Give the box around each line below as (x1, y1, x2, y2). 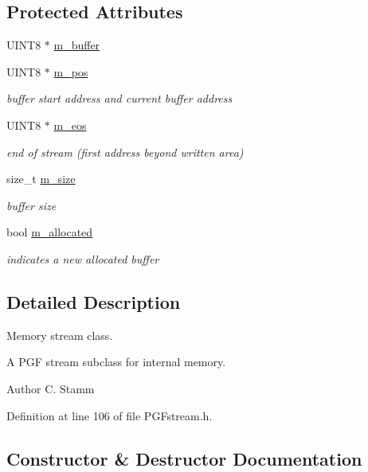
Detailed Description (6, 289, 181, 314)
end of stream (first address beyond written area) (6, 143, 244, 160)
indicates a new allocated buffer (6, 250, 159, 267)
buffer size (6, 197, 57, 213)
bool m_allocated (6, 224, 93, 240)
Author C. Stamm (6, 380, 95, 396)
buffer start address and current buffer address (6, 90, 233, 107)
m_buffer (53, 37, 100, 53)
